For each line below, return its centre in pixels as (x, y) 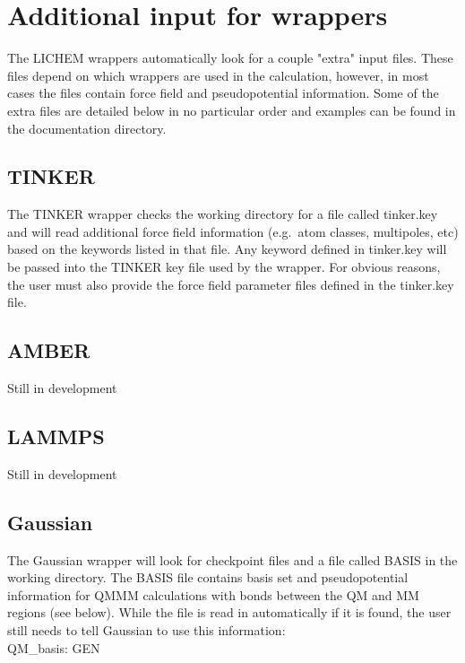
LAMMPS (56, 436)
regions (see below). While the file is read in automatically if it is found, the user (229, 612)
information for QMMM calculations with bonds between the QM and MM (213, 594)
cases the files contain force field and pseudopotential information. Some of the (223, 93)
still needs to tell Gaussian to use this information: (146, 630)
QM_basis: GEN (54, 647)
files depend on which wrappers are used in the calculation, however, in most (218, 75)
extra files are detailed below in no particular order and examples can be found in (232, 110)
